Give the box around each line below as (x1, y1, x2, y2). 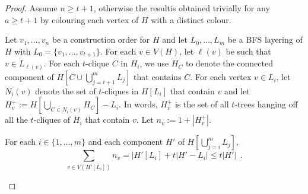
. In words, (119, 98, 158, 110)
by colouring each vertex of (40, 13, 139, 26)
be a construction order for (52, 33, 150, 46)
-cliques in (101, 84, 139, 97)
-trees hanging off (234, 98, 298, 110)
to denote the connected (185, 57, 273, 69)
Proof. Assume (5, 2, 58, 14)
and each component (88, 135, 163, 148)
